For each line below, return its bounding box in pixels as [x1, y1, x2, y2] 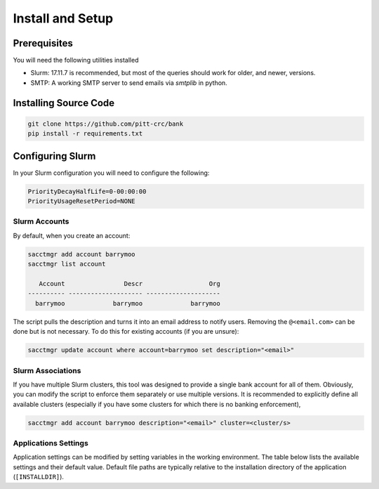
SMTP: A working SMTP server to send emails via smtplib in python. [30, 78, 227, 87]
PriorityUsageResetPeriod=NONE [27, 197, 136, 205]
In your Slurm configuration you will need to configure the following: [13, 169, 210, 177]
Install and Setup [13, 11, 114, 26]
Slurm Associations [13, 365, 81, 375]
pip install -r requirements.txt [27, 130, 143, 138]
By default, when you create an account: [13, 231, 131, 240]
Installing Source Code [13, 97, 115, 109]
